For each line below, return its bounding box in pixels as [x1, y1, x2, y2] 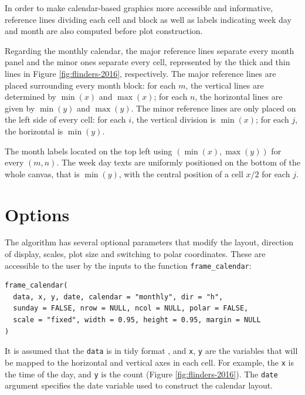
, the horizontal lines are [195, 90, 283, 103]
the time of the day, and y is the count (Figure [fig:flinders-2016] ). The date [5, 367, 278, 380]
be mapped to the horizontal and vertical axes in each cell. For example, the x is [5, 356, 294, 368]
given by [5, 102, 35, 114]
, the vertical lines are [185, 79, 264, 91]
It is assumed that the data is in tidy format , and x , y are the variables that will [5, 345, 298, 357]
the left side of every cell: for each [5, 113, 126, 126]
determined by [5, 90, 56, 103]
